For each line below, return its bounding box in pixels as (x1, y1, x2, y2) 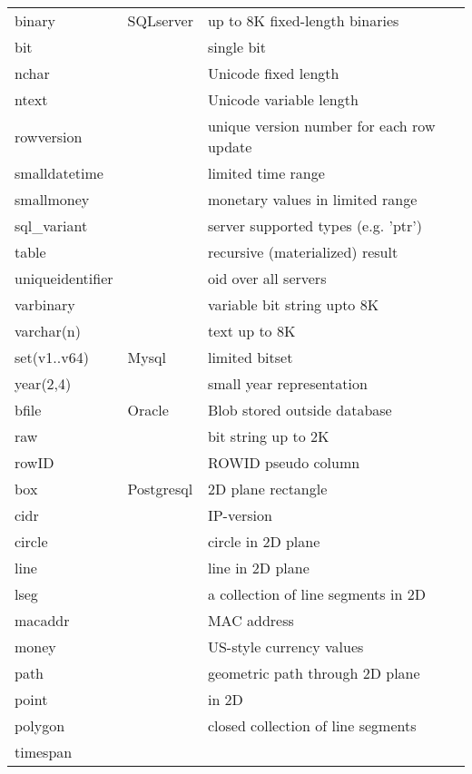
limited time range (207, 162, 325, 183)
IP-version (207, 505, 272, 525)
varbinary (15, 294, 75, 315)
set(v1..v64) (15, 347, 89, 367)
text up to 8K (207, 320, 296, 341)
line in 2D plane (207, 557, 310, 578)
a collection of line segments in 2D (207, 583, 426, 604)
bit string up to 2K (207, 426, 329, 446)
